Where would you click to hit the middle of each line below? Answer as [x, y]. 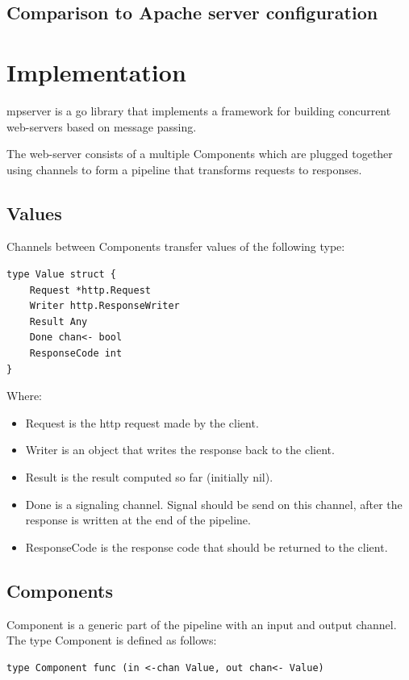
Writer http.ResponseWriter [104, 306]
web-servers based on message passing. [102, 126]
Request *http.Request [90, 290]
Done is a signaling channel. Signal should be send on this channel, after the [214, 504]
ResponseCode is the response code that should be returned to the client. [207, 547]
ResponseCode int [76, 354]
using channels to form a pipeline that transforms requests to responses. [184, 169]
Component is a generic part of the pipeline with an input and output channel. [202, 624]
